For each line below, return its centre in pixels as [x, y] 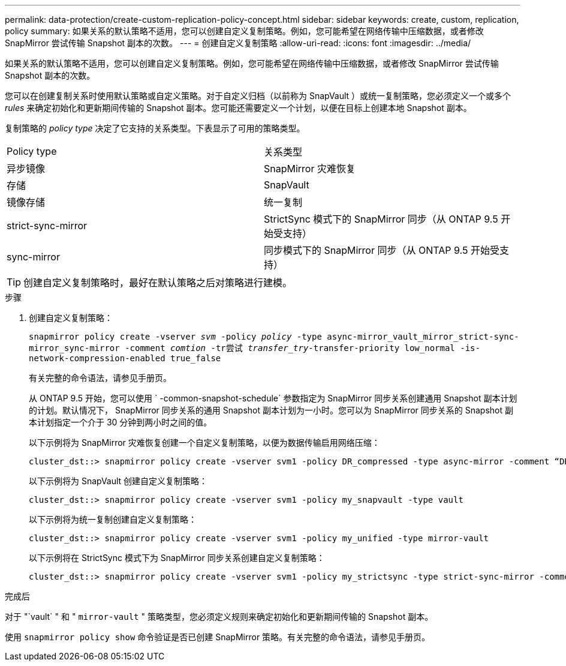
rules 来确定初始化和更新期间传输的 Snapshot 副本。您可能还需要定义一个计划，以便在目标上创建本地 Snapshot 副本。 [238, 108]
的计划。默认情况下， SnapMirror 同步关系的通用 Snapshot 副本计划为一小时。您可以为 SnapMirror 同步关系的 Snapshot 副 [271, 410]
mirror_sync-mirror [74, 348]
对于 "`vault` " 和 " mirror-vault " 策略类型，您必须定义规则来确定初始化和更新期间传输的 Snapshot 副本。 [219, 616]
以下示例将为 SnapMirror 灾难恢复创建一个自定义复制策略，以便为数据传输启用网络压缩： [204, 442]
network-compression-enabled [97, 358]
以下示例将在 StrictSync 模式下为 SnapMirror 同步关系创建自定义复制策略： [177, 558]
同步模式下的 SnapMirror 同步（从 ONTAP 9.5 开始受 [382, 250]
